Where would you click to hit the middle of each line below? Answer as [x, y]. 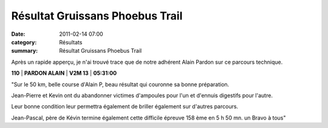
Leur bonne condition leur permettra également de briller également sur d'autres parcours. [125, 107]
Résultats [71, 42]
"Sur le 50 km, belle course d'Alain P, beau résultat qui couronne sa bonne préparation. [120, 84]
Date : [18, 34]
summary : [25, 51]
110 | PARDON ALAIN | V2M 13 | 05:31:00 [64, 73]
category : [24, 42]
